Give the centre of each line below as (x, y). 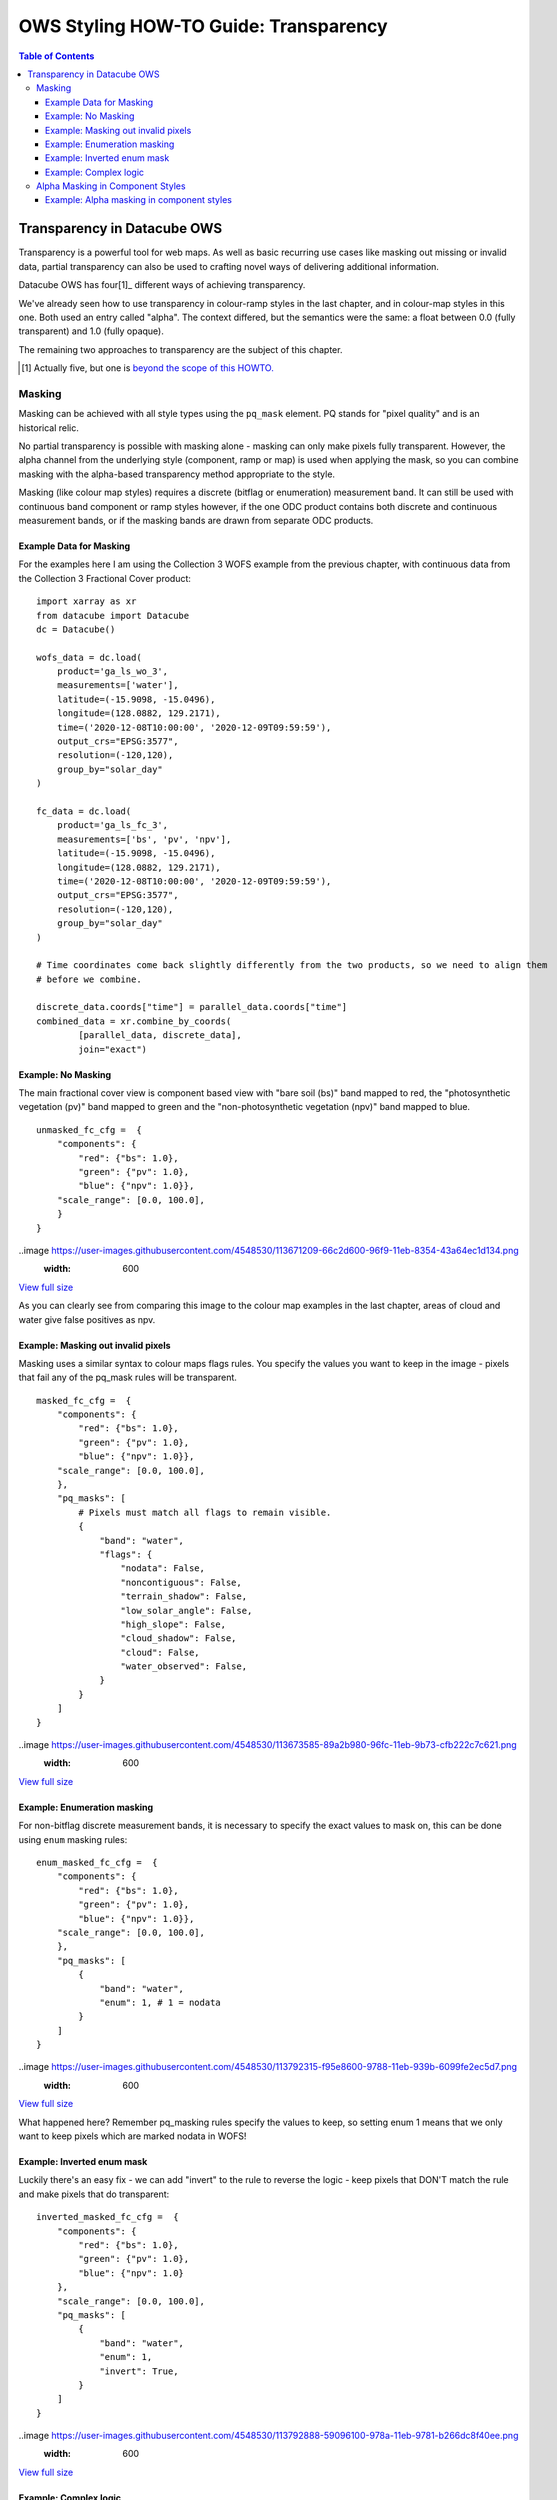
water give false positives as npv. (87, 1319)
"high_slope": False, (173, 1624)
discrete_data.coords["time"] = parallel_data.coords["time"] (192, 1007)
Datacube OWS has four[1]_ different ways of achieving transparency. (162, 285)
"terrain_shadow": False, (184, 1596)
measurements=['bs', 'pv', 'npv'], (144, 839)
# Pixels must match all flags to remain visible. (205, 1512)
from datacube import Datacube (113, 615)
